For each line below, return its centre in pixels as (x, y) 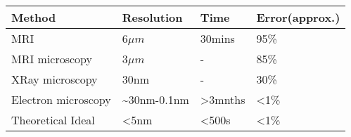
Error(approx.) (298, 17)
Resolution (152, 17)
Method (34, 17)
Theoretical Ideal (53, 120)
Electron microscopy (61, 99)
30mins (217, 38)
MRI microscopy (52, 59)
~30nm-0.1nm (155, 99)
